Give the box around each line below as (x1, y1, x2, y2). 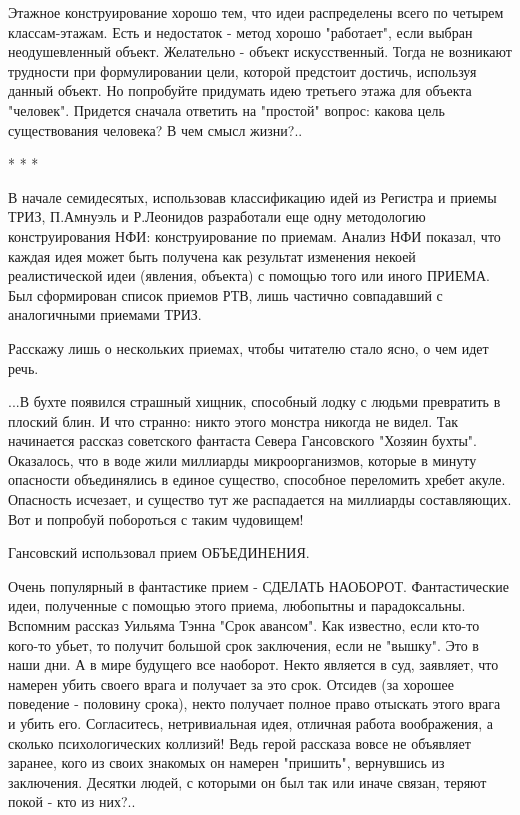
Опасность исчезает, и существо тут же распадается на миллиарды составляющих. (8, 489, 512, 510)
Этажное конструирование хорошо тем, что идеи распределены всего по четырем (8, 2, 504, 22)
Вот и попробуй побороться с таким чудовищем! (8, 508, 304, 529)
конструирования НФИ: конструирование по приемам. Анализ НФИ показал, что (8, 225, 501, 246)
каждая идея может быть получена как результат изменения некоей (8, 245, 416, 266)
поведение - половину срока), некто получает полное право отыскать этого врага (8, 693, 501, 714)
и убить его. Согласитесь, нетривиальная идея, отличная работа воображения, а (8, 713, 493, 733)
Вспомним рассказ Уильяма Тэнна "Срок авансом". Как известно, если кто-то (8, 615, 480, 636)
